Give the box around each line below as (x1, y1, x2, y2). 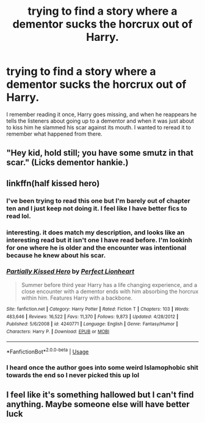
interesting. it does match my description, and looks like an (6, 228, 185, 236)
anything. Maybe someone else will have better (6, 399, 190, 410)
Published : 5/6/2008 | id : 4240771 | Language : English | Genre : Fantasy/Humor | (6, 321, 178, 327)
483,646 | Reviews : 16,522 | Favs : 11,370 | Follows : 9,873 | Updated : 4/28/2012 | (6, 313, 179, 320)
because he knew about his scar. (6, 251, 106, 259)
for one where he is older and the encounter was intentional (6, 243, 187, 251)
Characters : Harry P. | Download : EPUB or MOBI (6, 328, 110, 334)
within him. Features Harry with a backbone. (21, 294, 133, 302)
